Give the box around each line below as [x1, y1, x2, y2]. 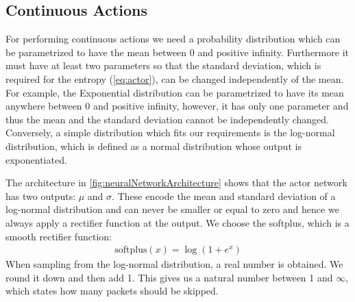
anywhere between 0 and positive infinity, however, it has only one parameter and [5, 99, 349, 113]
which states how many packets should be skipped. [5, 284, 219, 298]
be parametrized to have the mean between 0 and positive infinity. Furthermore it [5, 45, 349, 59]
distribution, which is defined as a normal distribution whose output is [5, 138, 302, 153]
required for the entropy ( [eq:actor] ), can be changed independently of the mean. [5, 71, 344, 86]
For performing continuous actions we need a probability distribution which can [5, 32, 341, 46]
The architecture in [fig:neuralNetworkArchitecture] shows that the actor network [5, 175, 347, 190]
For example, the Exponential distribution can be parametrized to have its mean [5, 85, 344, 99]
